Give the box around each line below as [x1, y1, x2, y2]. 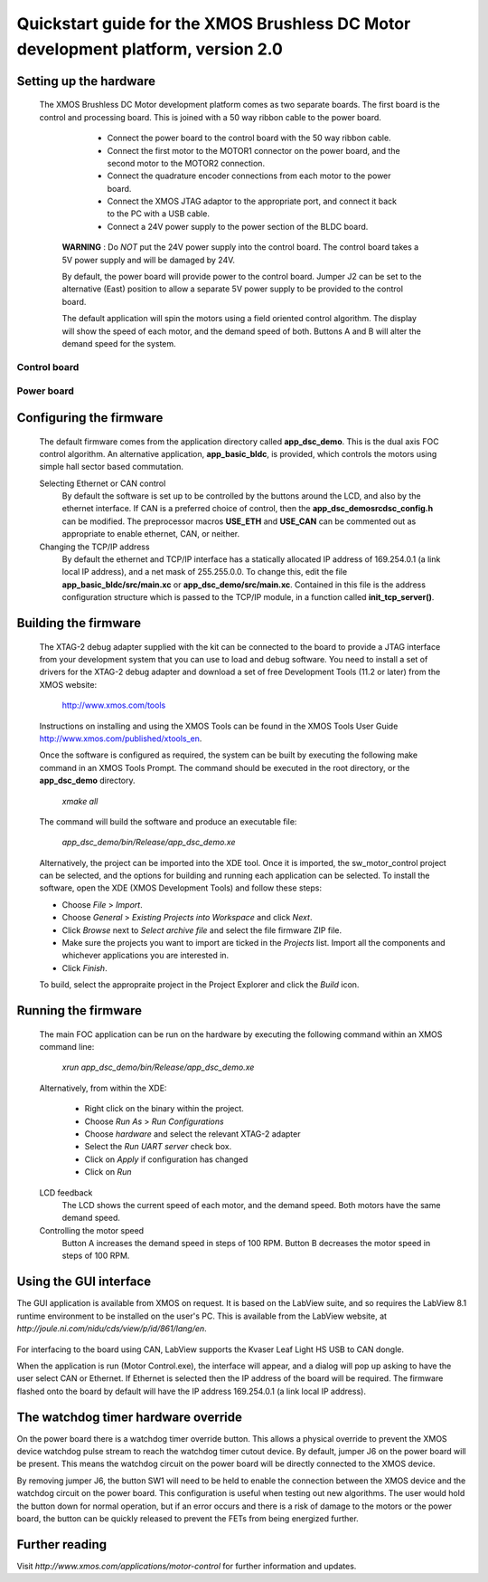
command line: [39, 1042, 95, 1053]
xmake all [61, 796, 99, 806]
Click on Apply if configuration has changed [84, 1154, 249, 1165]
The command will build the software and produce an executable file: [39, 815, 297, 827]
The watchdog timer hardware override [16, 1409, 243, 1425]
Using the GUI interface [16, 1274, 152, 1290]
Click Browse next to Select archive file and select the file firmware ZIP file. [61, 924, 343, 936]
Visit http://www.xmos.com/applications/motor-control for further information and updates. [16, 1560, 357, 1571]
